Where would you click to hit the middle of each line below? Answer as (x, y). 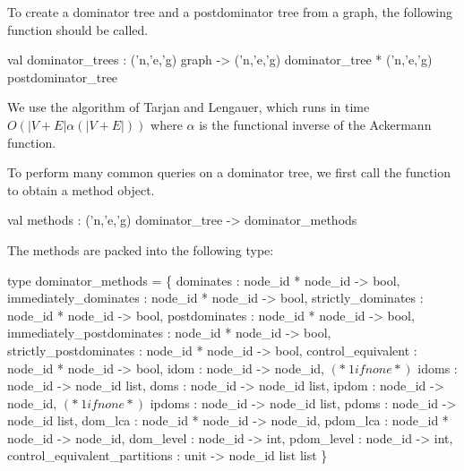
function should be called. (78, 29)
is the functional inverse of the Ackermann (315, 124)
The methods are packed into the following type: (141, 249)
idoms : (438, 368)
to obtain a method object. (81, 189)
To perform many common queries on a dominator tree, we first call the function (229, 172)
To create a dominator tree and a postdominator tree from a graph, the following (230, 12)
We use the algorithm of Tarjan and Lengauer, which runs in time (189, 107)
